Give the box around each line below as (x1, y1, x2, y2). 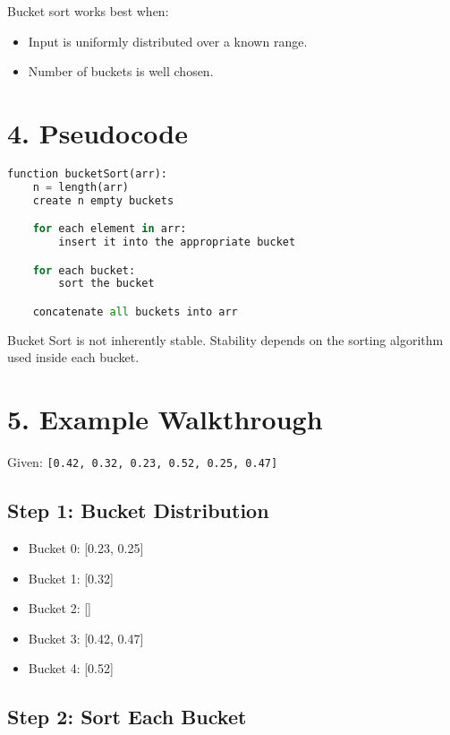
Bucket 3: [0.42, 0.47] (28, 628, 144, 647)
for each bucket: (32, 264, 136, 277)
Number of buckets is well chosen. (28, 62, 214, 81)
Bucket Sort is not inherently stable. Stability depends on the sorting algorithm (7, 330, 444, 349)
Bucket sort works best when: (7, 2, 169, 20)
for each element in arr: (32, 222, 187, 236)
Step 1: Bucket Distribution (7, 497, 269, 524)
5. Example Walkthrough (7, 401, 323, 437)
